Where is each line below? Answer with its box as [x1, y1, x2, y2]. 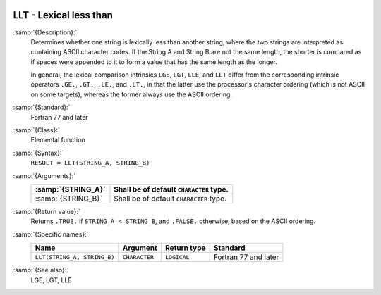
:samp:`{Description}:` [13, 28, 78, 37]
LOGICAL [164, 253, 190, 261]
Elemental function [30, 136, 85, 144]
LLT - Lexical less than [13, 9, 113, 21]
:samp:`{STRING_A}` [35, 184, 106, 194]
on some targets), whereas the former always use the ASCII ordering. [30, 90, 233, 99]
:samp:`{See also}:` [13, 266, 69, 275]
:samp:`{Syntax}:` [13, 149, 64, 157]
